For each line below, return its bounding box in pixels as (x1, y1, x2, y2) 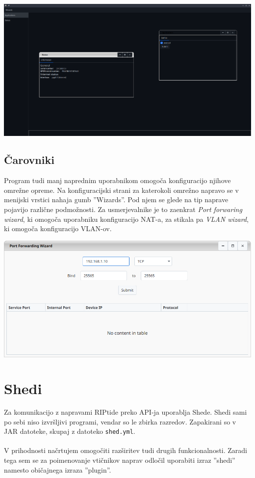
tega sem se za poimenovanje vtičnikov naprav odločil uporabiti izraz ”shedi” (4, 454, 235, 465)
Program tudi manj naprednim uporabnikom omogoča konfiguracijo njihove (4, 175, 231, 186)
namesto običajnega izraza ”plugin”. (4, 464, 111, 475)
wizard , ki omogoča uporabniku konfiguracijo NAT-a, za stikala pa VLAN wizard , (4, 213, 249, 224)
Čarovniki (4, 152, 54, 167)
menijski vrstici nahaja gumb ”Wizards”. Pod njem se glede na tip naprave (4, 194, 229, 205)
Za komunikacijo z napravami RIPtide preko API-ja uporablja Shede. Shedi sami (4, 406, 247, 417)
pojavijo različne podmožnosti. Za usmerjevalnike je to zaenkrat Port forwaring (4, 204, 242, 214)
